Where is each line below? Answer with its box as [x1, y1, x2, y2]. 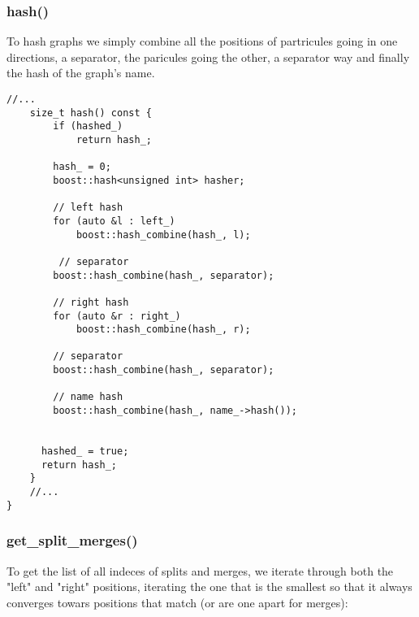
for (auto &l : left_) [53, 215, 175, 227]
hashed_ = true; [41, 445, 129, 458]
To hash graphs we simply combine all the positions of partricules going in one [6, 33, 398, 50]
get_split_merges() [6, 530, 138, 550]
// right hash [53, 296, 129, 308]
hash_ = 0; [53, 161, 111, 173]
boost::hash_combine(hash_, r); [76, 324, 251, 336]
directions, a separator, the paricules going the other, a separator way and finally [6, 48, 410, 65]
